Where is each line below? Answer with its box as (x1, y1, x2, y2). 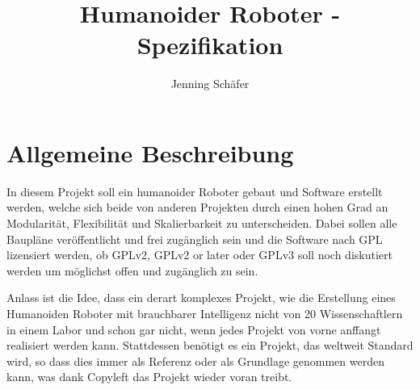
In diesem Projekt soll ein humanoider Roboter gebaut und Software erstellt (6, 182, 383, 199)
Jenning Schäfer (170, 75, 250, 92)
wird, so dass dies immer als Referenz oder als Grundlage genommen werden (6, 352, 384, 369)
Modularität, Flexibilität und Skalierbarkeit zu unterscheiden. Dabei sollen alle (6, 215, 397, 232)
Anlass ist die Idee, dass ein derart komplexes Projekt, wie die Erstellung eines (6, 289, 396, 306)
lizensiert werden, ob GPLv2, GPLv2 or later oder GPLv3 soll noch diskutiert (6, 246, 393, 263)
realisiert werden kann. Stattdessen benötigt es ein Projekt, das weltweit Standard (6, 337, 414, 354)
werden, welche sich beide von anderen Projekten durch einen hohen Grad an (6, 199, 388, 216)
